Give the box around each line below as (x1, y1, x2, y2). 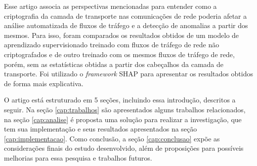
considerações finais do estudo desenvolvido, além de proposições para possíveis (4, 143, 244, 153)
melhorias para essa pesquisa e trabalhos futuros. (4, 152, 152, 163)
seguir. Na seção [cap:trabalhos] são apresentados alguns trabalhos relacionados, (4, 104, 246, 114)
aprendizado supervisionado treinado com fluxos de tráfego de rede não (4, 39, 219, 50)
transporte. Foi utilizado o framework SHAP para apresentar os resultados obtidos (4, 68, 253, 79)
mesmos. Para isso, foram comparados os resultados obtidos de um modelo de (4, 30, 239, 40)
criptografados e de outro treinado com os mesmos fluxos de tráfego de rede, (4, 49, 235, 59)
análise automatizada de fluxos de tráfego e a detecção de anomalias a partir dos (4, 20, 248, 31)
